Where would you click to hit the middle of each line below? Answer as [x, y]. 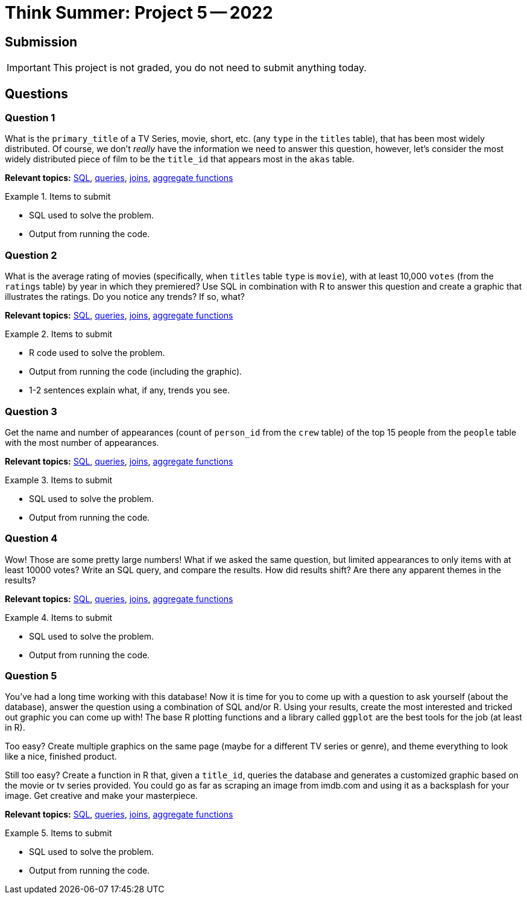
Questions [36, 94]
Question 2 [31, 255]
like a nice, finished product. [61, 757]
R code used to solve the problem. [97, 353]
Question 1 [30, 118]
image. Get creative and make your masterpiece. [101, 796]
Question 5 [31, 676]
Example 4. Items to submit [59, 617]
